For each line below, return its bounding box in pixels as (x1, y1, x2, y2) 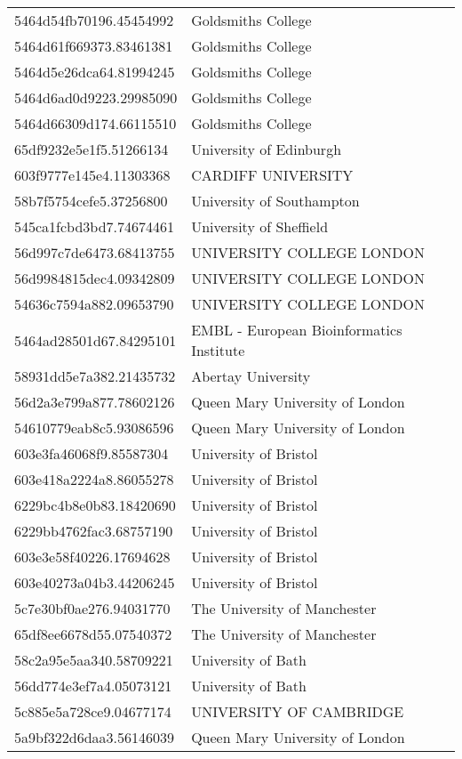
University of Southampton (191, 190, 360, 211)
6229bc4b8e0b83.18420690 (14, 495, 176, 515)
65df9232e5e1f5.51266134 (14, 139, 169, 159)
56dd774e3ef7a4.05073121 (14, 675, 172, 696)
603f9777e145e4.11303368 (14, 165, 171, 185)
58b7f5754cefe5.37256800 (14, 190, 168, 211)
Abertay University (191, 366, 311, 386)
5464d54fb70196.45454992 (14, 10, 174, 30)
